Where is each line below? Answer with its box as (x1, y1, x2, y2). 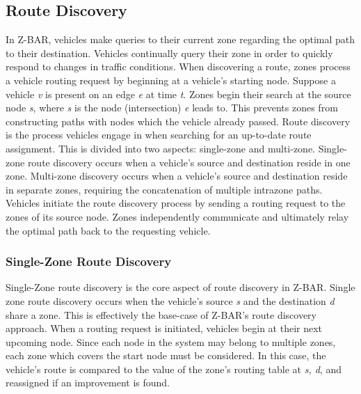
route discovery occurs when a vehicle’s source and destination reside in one (27, 155, 351, 169)
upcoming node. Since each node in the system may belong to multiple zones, (6, 334, 336, 349)
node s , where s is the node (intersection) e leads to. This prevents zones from (6, 100, 338, 115)
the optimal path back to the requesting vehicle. (6, 223, 211, 237)
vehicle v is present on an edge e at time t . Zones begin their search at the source (6, 86, 351, 101)
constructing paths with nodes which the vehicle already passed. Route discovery (6, 113, 351, 128)
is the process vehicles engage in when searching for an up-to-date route (6, 127, 312, 142)
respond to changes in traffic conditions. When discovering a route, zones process (6, 59, 351, 74)
